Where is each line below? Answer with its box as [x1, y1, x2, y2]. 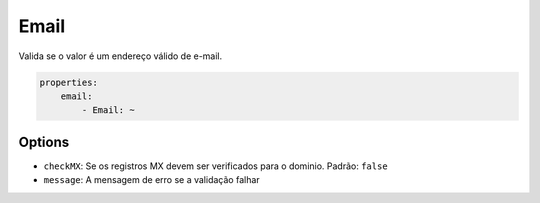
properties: [39, 76, 99, 88]
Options [18, 133, 70, 150]
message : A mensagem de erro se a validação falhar [43, 174, 260, 186]
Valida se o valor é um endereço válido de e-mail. [18, 50, 223, 62]
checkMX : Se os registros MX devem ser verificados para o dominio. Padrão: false [43, 160, 389, 172]
